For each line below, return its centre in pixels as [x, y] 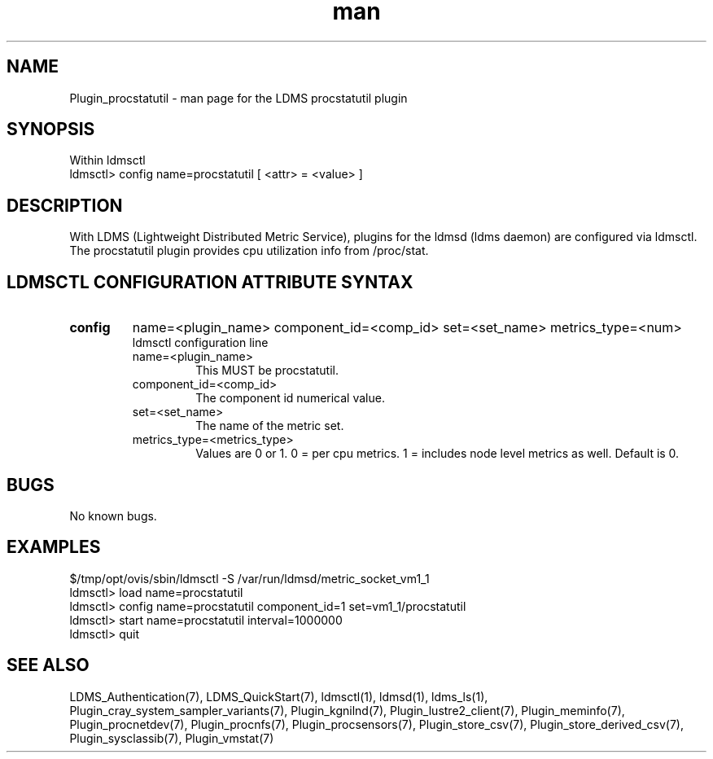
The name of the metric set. [270, 426]
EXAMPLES [54, 547]
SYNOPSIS [51, 129]
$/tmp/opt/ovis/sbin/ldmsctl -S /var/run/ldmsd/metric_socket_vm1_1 [249, 578]
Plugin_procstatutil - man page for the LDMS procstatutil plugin [238, 98]
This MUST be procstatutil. [267, 371]
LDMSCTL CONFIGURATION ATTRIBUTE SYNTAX [210, 282]
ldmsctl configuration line [200, 343]
